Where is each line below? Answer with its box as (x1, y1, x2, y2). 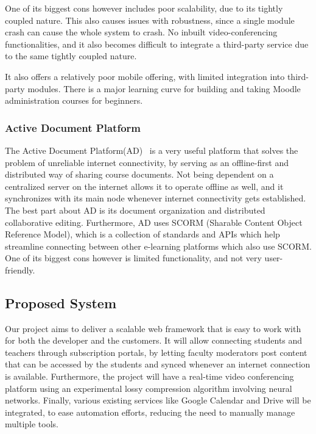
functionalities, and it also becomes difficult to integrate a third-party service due (5, 37, 309, 50)
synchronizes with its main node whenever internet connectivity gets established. (5, 192, 306, 204)
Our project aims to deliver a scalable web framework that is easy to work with (5, 322, 301, 335)
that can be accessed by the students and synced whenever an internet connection (5, 358, 311, 371)
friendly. (5, 263, 35, 276)
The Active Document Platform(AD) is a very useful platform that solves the (5, 143, 298, 156)
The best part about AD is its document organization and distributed (5, 203, 265, 216)
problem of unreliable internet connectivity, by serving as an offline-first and (5, 156, 289, 168)
